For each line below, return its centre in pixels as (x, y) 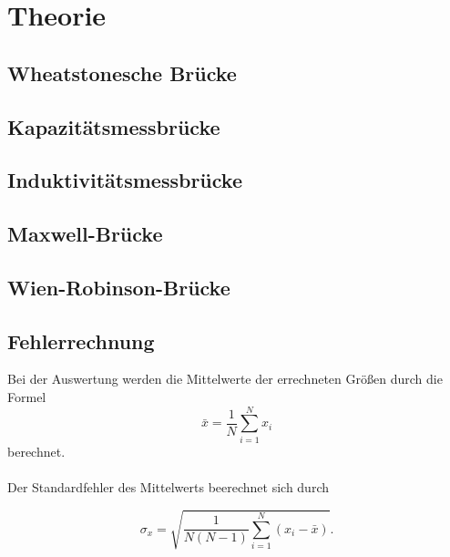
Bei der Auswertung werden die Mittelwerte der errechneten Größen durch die (225, 379)
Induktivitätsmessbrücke (125, 180)
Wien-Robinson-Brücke (119, 287)
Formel (27, 397)
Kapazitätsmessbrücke (114, 126)
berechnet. (36, 451)
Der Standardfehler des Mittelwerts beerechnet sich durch (168, 486)
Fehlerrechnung (81, 340)
